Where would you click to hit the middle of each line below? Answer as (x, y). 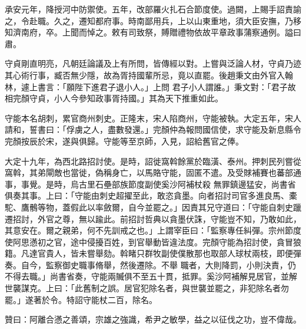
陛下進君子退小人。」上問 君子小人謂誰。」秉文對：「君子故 (185, 86)
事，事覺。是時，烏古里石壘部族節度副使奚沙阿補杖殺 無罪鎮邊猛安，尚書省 (150, 184)
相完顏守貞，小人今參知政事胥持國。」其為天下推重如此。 (114, 98)
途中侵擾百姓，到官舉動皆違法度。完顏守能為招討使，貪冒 (182, 241)
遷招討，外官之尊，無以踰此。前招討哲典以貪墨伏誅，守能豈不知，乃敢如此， (153, 218)
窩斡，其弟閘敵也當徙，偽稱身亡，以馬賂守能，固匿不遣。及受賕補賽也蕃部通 (153, 172)
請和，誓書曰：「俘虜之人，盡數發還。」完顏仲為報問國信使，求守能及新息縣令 (153, 129)
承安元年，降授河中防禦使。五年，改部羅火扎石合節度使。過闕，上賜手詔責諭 (153, 9)
